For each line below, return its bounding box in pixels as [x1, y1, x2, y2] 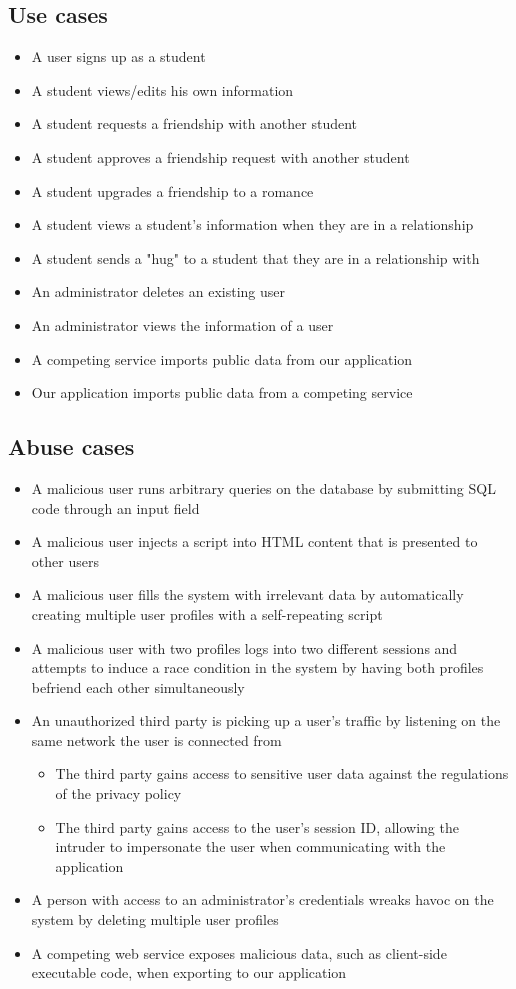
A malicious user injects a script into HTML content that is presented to [31, 531, 478, 552]
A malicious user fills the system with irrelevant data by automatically [31, 584, 464, 605]
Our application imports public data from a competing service [31, 382, 413, 403]
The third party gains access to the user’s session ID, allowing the [55, 816, 459, 837]
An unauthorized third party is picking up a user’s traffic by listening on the [31, 710, 501, 731]
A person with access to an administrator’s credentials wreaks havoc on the [31, 889, 494, 910]
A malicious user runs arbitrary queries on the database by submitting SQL [31, 477, 496, 498]
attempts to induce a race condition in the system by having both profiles [31, 657, 484, 678]
